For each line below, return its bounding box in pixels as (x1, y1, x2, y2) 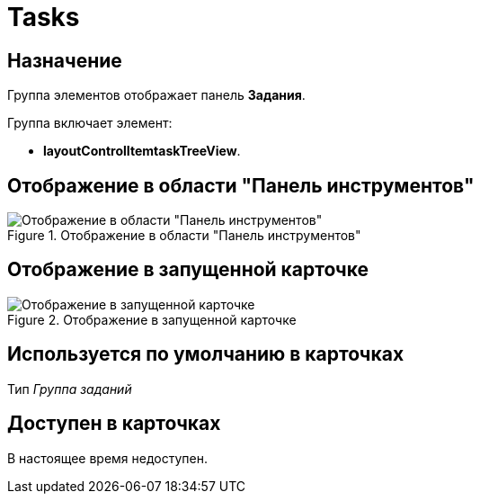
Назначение (7, 49, 122, 72)
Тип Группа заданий (7, 380, 132, 397)
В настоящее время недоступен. (7, 450, 208, 466)
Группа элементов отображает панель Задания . (7, 87, 306, 103)
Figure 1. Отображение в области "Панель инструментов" (7, 228, 361, 244)
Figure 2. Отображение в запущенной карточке (7, 311, 297, 327)
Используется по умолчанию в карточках (7, 343, 404, 366)
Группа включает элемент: (7, 115, 173, 131)
